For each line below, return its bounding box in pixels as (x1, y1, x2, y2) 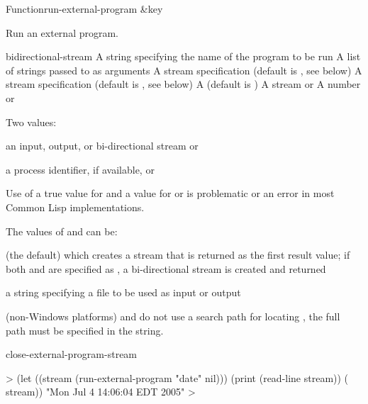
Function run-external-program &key (6, 1, 163, 16)
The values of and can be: (6, 223, 118, 238)
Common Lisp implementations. (6, 199, 145, 214)
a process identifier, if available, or (6, 162, 155, 176)
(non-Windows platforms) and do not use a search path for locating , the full (6, 308, 340, 323)
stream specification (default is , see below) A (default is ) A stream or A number (6, 77, 361, 91)
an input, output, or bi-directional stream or (6, 138, 199, 153)
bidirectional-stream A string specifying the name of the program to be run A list (6, 49, 361, 64)
